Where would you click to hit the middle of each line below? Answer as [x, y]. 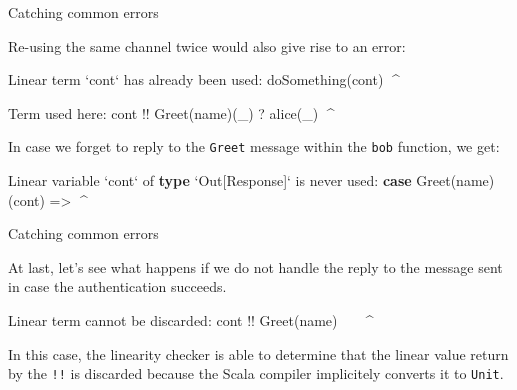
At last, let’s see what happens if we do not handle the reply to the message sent [255, 266]
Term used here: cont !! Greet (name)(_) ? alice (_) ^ [171, 112]
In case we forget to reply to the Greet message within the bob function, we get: [254, 146]
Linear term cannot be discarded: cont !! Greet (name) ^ [191, 320]
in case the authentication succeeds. [117, 286]
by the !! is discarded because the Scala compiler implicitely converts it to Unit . [256, 373]
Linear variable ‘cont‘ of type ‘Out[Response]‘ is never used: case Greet [229, 180]
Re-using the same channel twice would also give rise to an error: [207, 45]
